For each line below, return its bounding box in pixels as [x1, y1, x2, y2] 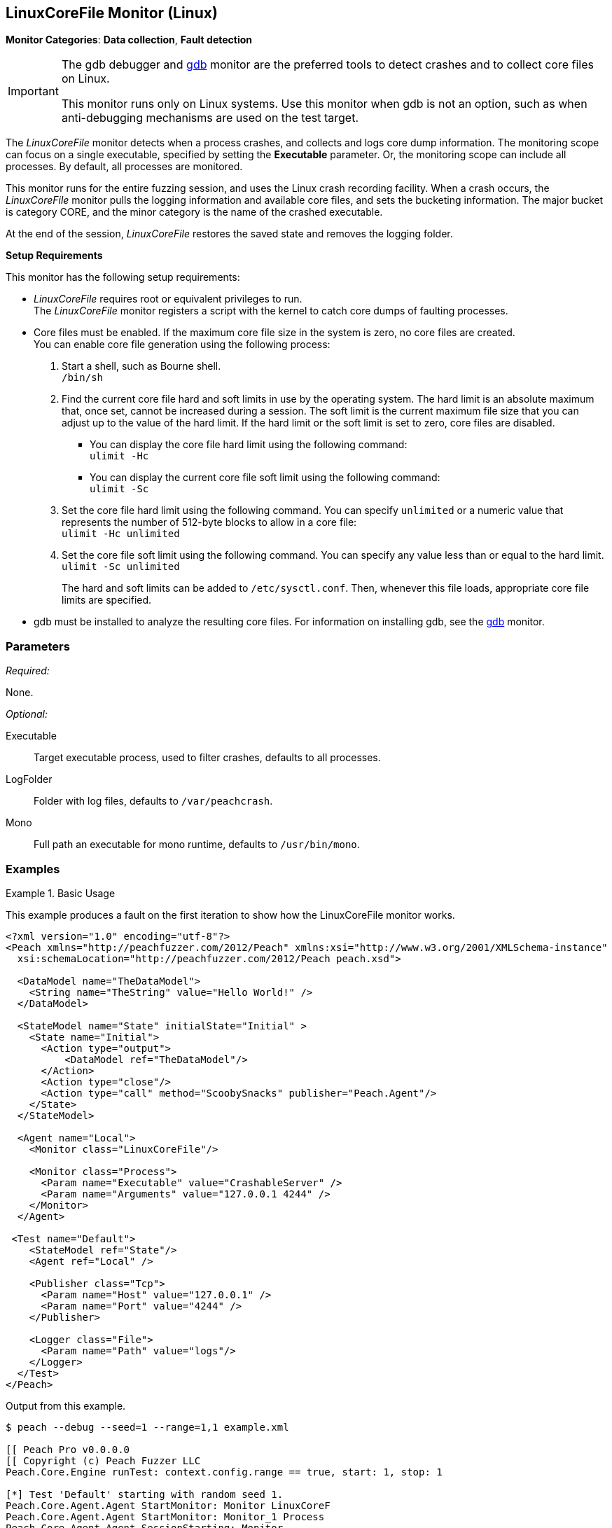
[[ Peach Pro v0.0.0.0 [6, 1443, 130, 1455]
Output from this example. [6, 1399, 126, 1412]
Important [8, 84, 59, 99]
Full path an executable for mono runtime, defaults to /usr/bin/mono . [34, 838, 360, 851]
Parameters [6, 639, 70, 653]
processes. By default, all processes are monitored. [6, 160, 243, 173]
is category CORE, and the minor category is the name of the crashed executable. [6, 206, 383, 218]
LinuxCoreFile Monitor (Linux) [6, 4, 218, 22]
